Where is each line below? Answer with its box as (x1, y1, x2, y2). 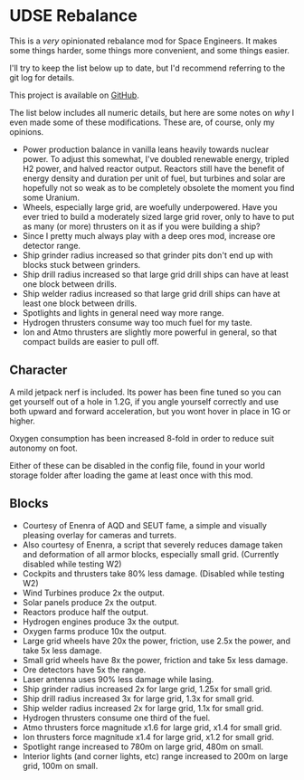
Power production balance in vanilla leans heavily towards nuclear (22, 144, 270, 155)
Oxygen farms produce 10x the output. (22, 625, 167, 636)
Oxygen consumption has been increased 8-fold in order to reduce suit (9, 433, 274, 443)
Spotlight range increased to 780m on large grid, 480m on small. (22, 741, 264, 752)
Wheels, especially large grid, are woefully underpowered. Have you (22, 201, 278, 213)
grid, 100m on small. (22, 760, 99, 771)
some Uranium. (22, 192, 80, 203)
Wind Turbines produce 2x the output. (22, 587, 166, 598)
